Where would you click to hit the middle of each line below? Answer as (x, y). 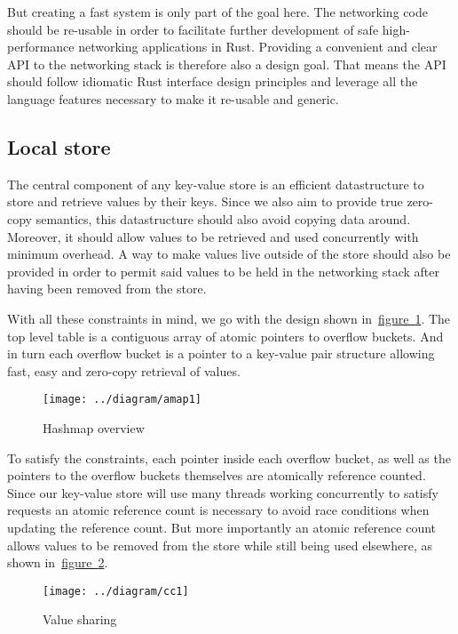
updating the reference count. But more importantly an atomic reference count (222, 527)
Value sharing (80, 619)
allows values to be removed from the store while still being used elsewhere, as (220, 545)
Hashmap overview (94, 427)
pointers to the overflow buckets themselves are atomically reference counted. (217, 475)
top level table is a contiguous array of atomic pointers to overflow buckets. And (225, 336)
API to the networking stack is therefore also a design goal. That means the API (227, 64)
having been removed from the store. (107, 289)
